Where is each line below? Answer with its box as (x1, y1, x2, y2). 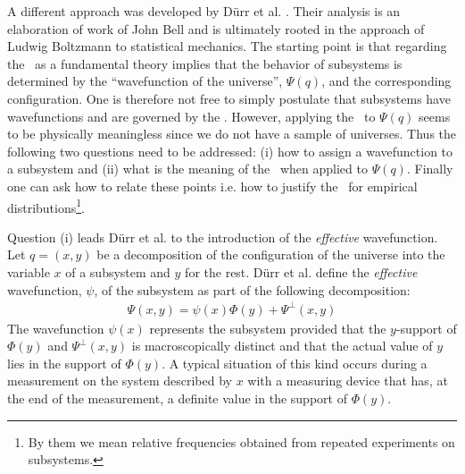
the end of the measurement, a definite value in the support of (7, 389, 347, 408)
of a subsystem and (65, 262, 170, 281)
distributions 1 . (7, 195, 85, 216)
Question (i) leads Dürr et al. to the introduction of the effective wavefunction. (7, 227, 438, 246)
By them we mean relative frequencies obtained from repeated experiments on (28, 432, 455, 451)
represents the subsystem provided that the (149, 318, 386, 337)
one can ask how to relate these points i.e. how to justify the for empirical (7, 176, 418, 195)
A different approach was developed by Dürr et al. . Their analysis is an (7, 2, 401, 20)
